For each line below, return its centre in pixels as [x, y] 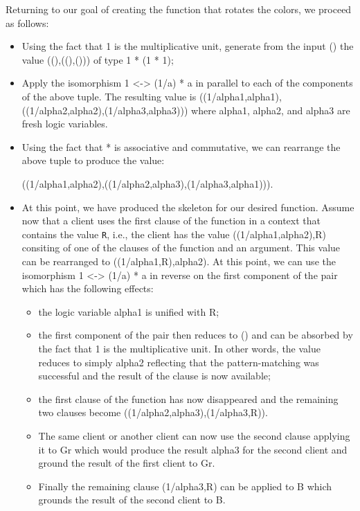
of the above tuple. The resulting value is [109, 96]
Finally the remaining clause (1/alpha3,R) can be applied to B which [185, 486]
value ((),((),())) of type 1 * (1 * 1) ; [98, 59]
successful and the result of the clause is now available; [154, 376]
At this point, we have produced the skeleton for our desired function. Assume [188, 207]
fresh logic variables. [65, 124]
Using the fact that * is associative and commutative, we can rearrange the [181, 146]
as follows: [27, 23]
